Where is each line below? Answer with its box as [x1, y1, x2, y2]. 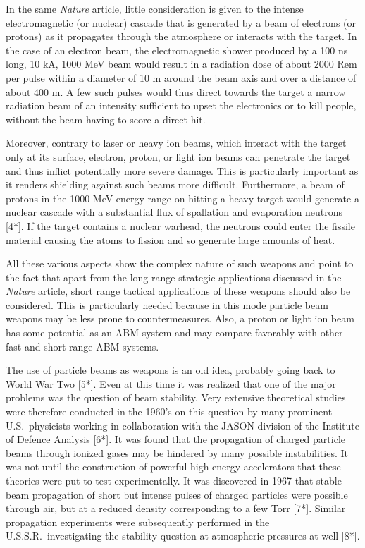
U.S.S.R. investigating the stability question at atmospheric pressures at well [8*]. [6, 528, 360, 543]
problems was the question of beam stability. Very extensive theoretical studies [6, 390, 346, 405]
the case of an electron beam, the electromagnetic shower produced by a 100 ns [6, 42, 348, 57]
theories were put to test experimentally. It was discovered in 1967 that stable [6, 473, 342, 487]
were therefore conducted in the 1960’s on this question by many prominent [6, 404, 333, 419]
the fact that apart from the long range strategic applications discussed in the [6, 269, 342, 284]
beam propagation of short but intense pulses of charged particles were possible [6, 487, 348, 501]
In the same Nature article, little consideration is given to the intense [6, 1, 304, 16]
